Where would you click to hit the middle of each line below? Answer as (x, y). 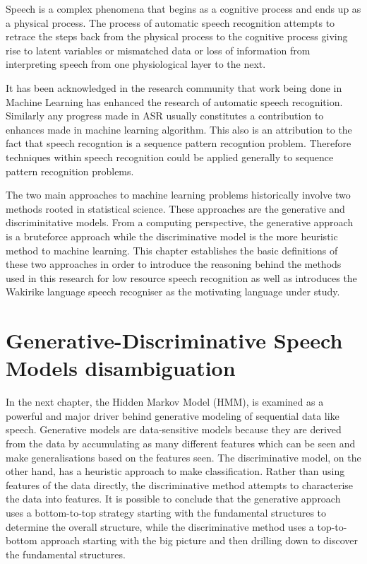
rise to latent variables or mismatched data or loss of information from (158, 50)
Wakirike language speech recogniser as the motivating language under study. (173, 292)
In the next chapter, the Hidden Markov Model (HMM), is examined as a (165, 402)
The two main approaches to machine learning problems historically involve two (178, 195)
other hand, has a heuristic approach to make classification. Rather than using (175, 471)
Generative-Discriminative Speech (174, 340)
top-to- (332, 526)
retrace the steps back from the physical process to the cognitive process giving (177, 36)
